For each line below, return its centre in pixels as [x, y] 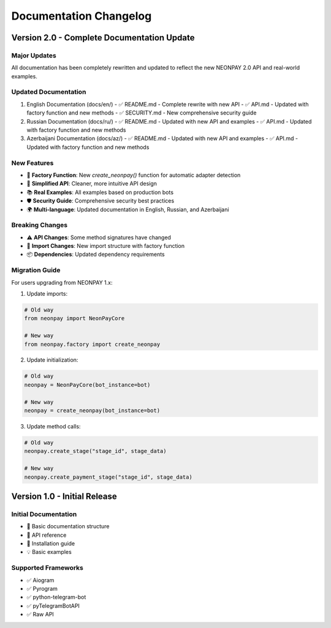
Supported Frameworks [48, 568]
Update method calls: [54, 427]
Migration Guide [36, 271]
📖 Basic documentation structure [68, 526]
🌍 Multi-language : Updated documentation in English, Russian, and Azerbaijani [128, 209]
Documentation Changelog [82, 16]
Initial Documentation [44, 514]
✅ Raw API [40, 615]
